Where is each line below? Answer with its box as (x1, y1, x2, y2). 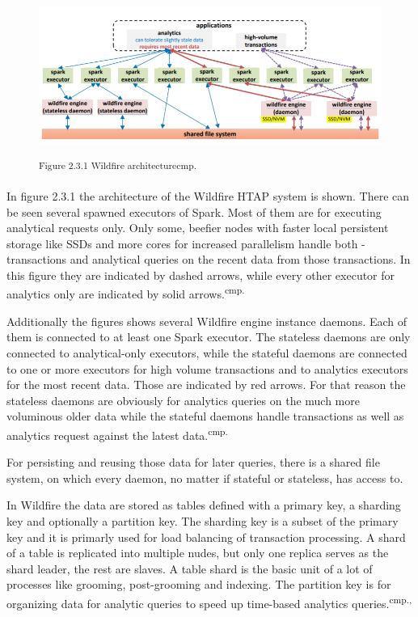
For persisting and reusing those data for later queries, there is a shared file (6, 454, 380, 471)
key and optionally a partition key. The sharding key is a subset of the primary (6, 512, 399, 529)
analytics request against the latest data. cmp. (6, 424, 228, 443)
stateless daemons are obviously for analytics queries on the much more (6, 391, 360, 408)
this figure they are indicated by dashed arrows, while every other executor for (6, 266, 395, 283)
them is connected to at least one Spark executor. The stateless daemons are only (6, 328, 411, 345)
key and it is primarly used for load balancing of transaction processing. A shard (6, 528, 406, 545)
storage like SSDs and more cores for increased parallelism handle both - (6, 235, 365, 251)
